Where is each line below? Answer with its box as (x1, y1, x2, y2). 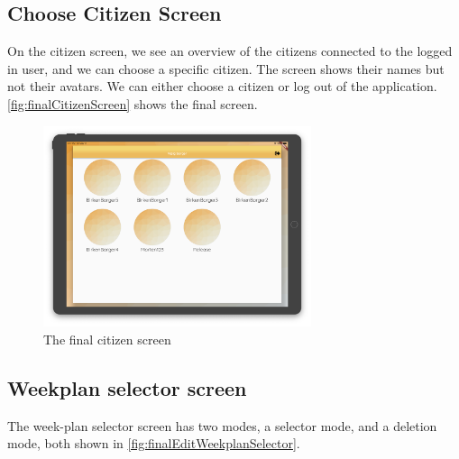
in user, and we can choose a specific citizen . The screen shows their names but (7, 59, 445, 78)
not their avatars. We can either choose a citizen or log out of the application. (7, 77, 437, 96)
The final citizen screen (43, 330, 171, 349)
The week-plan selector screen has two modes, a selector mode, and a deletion (7, 416, 437, 435)
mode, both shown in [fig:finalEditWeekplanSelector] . (7, 434, 300, 453)
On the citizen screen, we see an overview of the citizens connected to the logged (7, 41, 453, 60)
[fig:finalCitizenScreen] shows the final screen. (7, 94, 258, 113)
